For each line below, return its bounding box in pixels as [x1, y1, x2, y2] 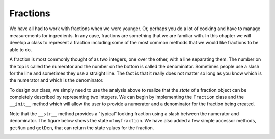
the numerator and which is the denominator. [9, 77, 104, 84]
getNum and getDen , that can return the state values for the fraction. [9, 125, 154, 131]
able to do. [9, 46, 32, 53]
